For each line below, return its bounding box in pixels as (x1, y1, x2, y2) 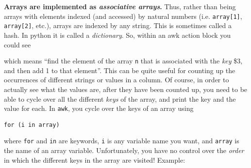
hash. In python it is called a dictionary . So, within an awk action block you (4, 30, 231, 40)
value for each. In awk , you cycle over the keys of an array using (4, 103, 194, 113)
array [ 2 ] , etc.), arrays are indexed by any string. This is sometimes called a (4, 20, 232, 31)
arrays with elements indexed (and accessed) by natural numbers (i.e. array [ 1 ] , (4, 11, 242, 21)
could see (4, 39, 31, 49)
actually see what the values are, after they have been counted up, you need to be (4, 84, 248, 94)
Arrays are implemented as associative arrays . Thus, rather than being (4, 1, 236, 11)
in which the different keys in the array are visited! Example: (4, 154, 185, 165)
